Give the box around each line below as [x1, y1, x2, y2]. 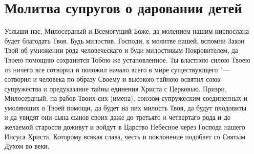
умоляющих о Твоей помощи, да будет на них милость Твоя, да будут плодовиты [4, 102, 247, 112]
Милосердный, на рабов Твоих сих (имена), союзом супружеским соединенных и [4, 93, 248, 103]
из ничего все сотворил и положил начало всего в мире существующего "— [4, 64, 230, 74]
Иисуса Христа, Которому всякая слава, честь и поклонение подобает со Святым [4, 131, 246, 141]
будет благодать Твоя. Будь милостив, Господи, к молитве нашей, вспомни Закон [4, 35, 245, 45]
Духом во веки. [4, 141, 50, 151]
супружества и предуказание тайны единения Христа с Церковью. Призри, [4, 83, 227, 93]
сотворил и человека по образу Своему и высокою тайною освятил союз [4, 74, 220, 84]
